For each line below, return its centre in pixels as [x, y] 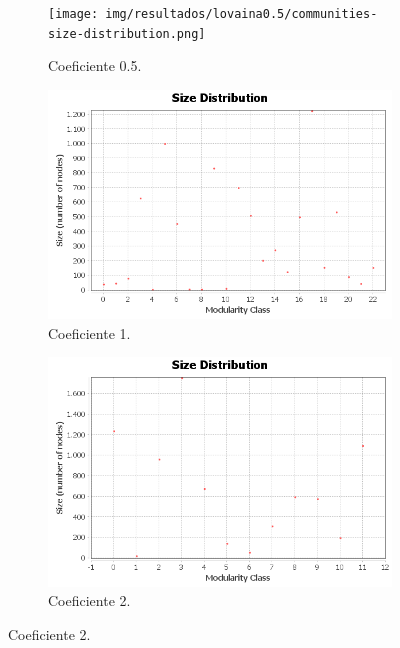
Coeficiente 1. [89, 332]
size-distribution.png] [127, 33]
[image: [73, 14]
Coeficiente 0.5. [95, 65]
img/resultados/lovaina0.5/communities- [241, 14]
